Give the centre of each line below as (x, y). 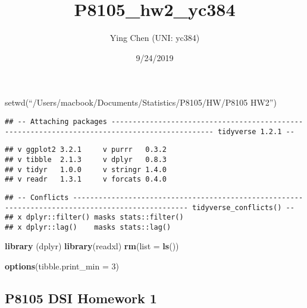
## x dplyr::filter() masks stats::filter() (94, 217)
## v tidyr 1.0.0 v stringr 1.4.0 (86, 169)
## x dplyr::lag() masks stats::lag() (88, 227)
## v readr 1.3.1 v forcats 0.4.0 (86, 180)
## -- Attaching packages (56, 121)
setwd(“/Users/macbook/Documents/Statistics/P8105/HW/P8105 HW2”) (141, 102)
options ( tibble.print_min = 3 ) (62, 266)
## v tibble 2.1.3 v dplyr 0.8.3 (86, 159)
